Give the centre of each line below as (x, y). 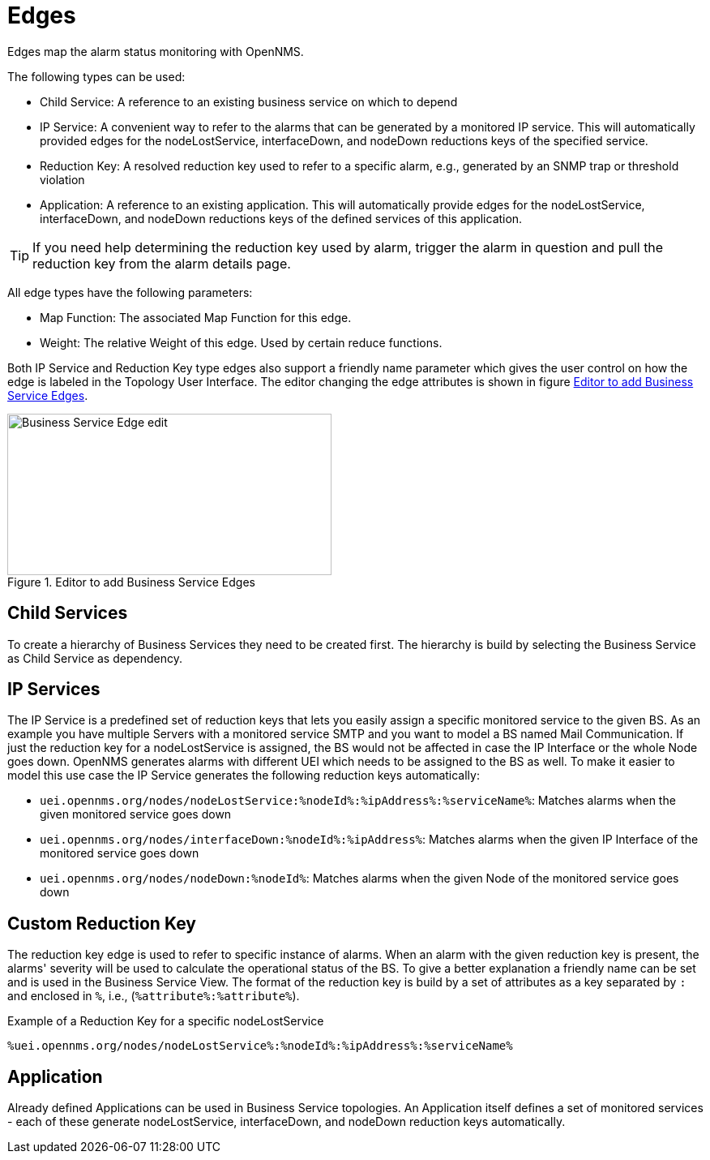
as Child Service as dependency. (95, 658)
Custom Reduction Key (102, 923)
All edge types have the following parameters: (130, 292)
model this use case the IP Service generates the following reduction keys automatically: (244, 775)
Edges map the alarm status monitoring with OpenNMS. (156, 51)
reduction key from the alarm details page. (162, 263)
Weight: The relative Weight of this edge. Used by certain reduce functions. (241, 342)
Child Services (68, 613)
